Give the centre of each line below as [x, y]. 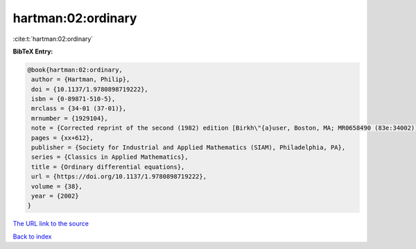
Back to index [32, 237]
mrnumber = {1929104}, [70, 118]
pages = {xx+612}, [62, 138]
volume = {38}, [57, 186]
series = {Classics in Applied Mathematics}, [110, 157]
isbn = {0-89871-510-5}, [73, 99]
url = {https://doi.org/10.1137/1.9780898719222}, [119, 177]
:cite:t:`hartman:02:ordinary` [53, 39]
